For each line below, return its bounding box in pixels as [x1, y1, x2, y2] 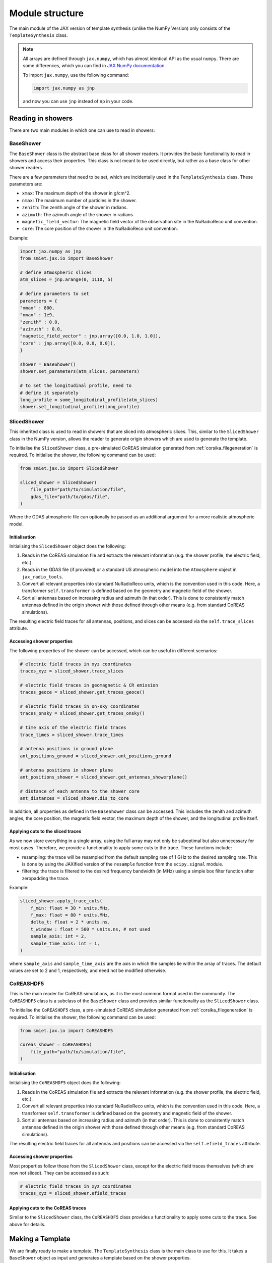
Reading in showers [9, 114, 73, 123]
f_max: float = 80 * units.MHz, [30, 912, 111, 918]
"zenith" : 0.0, [20, 319, 60, 325]
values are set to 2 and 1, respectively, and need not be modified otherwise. [9, 967, 166, 974]
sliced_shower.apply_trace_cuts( [20, 898, 103, 904]
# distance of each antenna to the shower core [20, 788, 140, 794]
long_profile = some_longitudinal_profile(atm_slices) [20, 397, 158, 403]
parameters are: [9, 181, 43, 187]
